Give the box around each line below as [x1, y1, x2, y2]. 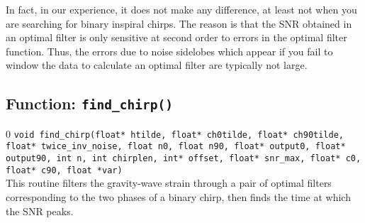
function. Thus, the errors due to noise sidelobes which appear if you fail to [6, 43, 333, 58]
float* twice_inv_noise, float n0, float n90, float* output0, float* [6, 141, 346, 152]
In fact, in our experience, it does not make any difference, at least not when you [6, 2, 357, 16]
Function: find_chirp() [6, 92, 174, 114]
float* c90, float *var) [6, 165, 123, 175]
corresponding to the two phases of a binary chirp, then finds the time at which [6, 189, 351, 204]
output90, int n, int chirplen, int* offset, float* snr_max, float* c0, [6, 153, 361, 164]
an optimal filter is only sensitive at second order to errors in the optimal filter [6, 30, 347, 45]
